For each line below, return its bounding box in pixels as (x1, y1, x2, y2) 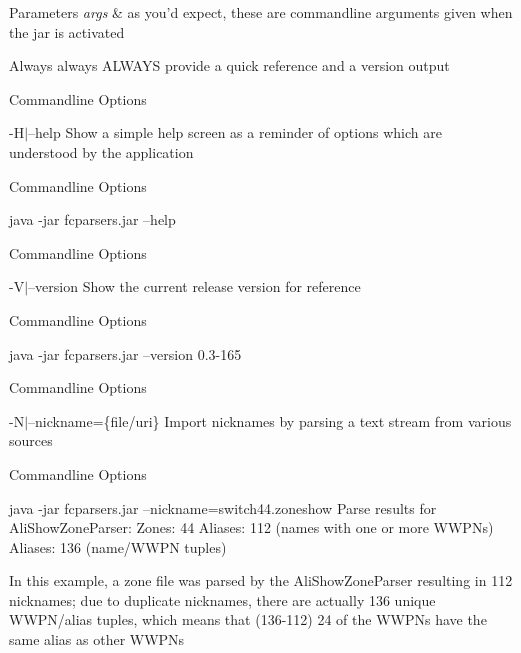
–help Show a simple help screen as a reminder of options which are (28, 122, 442, 143)
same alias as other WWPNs (9, 629, 185, 650)
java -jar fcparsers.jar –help (9, 209, 176, 230)
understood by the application (9, 141, 194, 162)
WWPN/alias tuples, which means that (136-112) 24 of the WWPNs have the (9, 609, 487, 630)
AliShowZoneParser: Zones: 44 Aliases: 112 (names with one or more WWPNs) (9, 517, 494, 538)
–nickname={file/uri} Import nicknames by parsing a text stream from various (28, 410, 512, 431)
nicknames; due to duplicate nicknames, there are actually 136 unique (9, 589, 436, 610)
